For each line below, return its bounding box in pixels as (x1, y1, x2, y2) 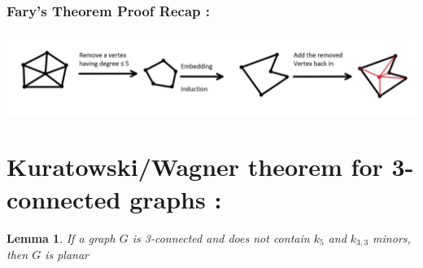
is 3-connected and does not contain (132, 229, 310, 246)
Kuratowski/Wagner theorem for (7, 150, 383, 183)
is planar (45, 245, 89, 262)
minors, (373, 229, 411, 246)
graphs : (129, 182, 222, 215)
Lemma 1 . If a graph (7, 229, 116, 246)
